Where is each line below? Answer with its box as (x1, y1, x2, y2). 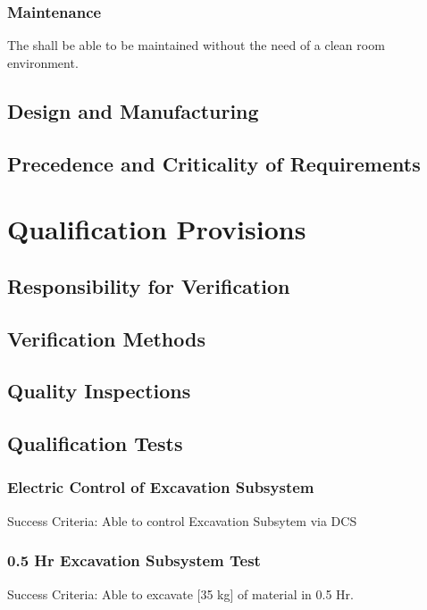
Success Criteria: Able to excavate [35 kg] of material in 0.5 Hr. (7, 584, 354, 603)
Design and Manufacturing (7, 96, 259, 124)
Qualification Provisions (7, 211, 306, 247)
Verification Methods (7, 324, 205, 352)
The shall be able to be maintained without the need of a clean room (7, 36, 385, 54)
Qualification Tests (7, 430, 183, 457)
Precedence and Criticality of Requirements (7, 149, 421, 177)
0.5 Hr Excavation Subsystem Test (7, 549, 261, 572)
